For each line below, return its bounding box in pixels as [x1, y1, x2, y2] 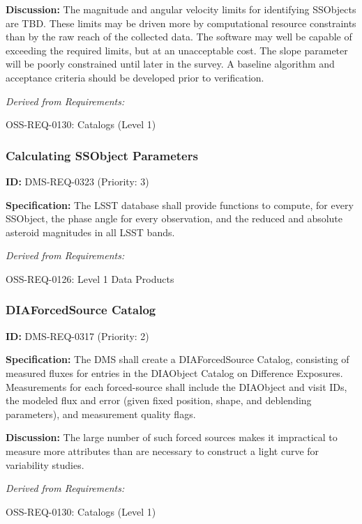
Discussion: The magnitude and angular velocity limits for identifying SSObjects [6, 2, 356, 16]
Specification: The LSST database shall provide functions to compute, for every [6, 197, 354, 212]
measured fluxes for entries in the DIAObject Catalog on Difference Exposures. [6, 365, 343, 380]
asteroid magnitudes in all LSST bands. [6, 224, 175, 239]
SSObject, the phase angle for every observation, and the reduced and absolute [6, 211, 343, 226]
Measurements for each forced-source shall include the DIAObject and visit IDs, [6, 379, 347, 394]
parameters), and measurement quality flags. [6, 406, 196, 421]
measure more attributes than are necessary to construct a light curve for [6, 443, 319, 458]
